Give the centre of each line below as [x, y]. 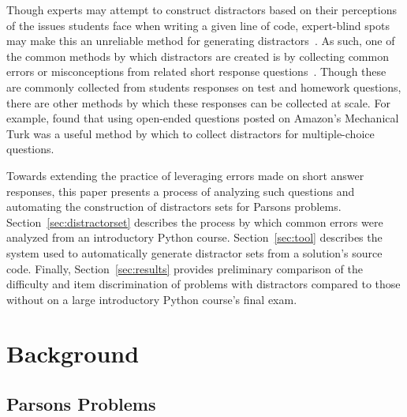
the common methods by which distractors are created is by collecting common [198, 56]
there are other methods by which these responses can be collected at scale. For [198, 102]
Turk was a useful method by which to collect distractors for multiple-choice [190, 133]
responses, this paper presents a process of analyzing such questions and [181, 191]
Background [73, 353]
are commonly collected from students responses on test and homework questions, [204, 86]
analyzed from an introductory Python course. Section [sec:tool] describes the [194, 237]
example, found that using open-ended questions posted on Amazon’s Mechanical [203, 118]
